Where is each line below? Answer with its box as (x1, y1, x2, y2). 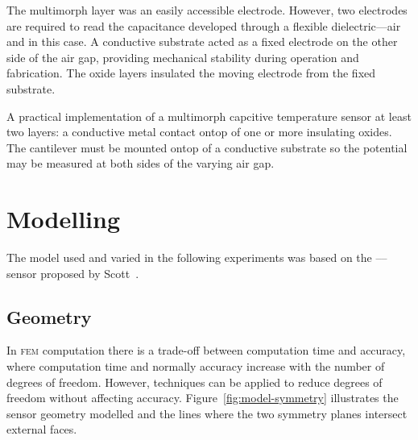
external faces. (6, 421, 77, 438)
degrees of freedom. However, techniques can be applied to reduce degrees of (6, 373, 383, 390)
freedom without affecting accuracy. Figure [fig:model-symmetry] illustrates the (6, 389, 399, 406)
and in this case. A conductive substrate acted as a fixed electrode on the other (6, 33, 398, 50)
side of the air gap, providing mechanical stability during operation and (6, 48, 359, 65)
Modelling (6, 202, 121, 235)
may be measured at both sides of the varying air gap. (6, 155, 275, 172)
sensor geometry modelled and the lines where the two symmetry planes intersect (6, 405, 408, 421)
